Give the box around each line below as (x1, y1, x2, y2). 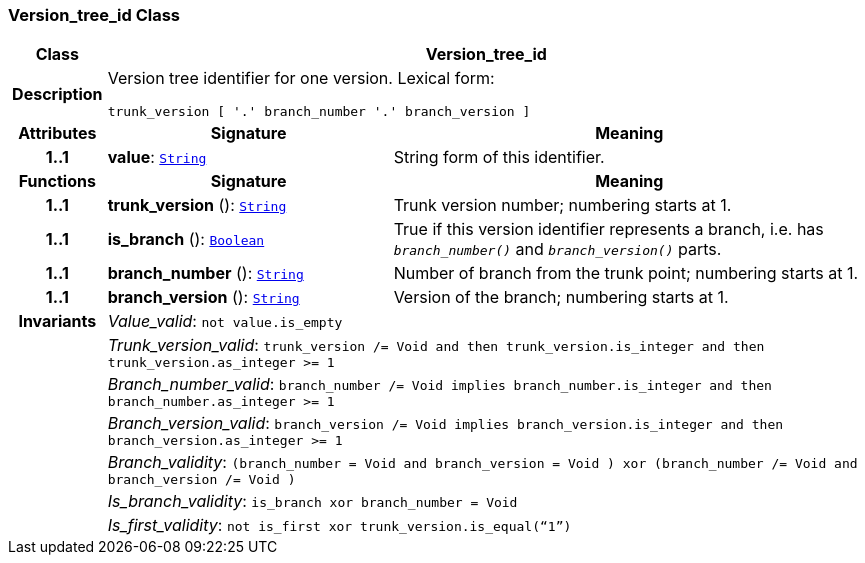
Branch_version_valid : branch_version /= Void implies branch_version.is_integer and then (107, 413, 784, 434)
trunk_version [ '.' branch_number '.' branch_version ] (107, 104, 531, 120)
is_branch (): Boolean (107, 229, 265, 250)
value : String (107, 147, 207, 168)
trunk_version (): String (107, 195, 287, 216)
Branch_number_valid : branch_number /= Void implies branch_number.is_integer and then (107, 374, 772, 395)
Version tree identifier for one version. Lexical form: (107, 68, 495, 89)
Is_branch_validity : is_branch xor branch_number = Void (107, 491, 518, 512)
